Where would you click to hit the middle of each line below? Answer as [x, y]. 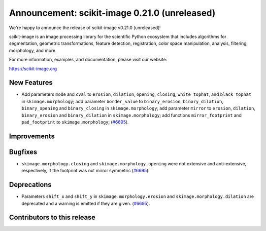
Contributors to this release [52, 217]
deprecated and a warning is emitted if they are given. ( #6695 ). [86, 203]
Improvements [32, 136]
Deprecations [30, 185]
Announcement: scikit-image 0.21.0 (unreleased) [112, 13]
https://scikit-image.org [33, 69]
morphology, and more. [33, 50]
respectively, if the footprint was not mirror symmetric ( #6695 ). [85, 171]
